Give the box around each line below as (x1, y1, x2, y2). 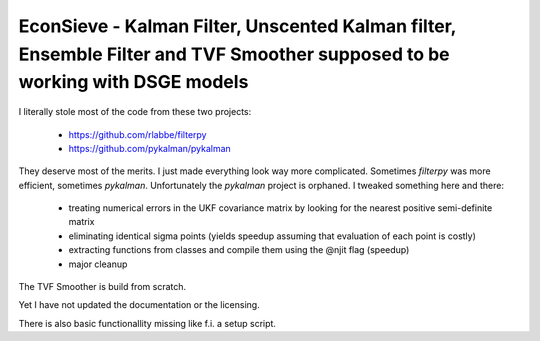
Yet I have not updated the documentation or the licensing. (18, 299, 260, 311)
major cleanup (68, 258, 128, 270)
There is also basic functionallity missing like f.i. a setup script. (18, 317, 277, 329)
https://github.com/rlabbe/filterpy (68, 128, 207, 140)
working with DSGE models (18, 71, 249, 94)
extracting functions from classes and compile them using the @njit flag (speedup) (68, 244, 410, 256)
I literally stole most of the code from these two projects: (18, 106, 252, 118)
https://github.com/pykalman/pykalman (68, 142, 232, 154)
